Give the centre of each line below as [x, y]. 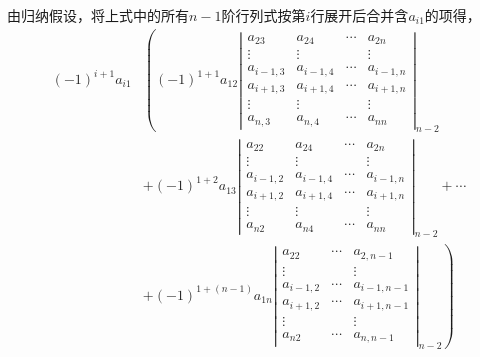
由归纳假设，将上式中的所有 [98, 15]
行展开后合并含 [359, 15]
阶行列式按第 [263, 15]
